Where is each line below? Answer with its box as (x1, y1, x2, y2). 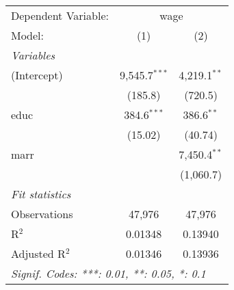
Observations (11, 206, 73, 222)
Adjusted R (11, 246, 66, 261)
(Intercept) (11, 67, 63, 83)
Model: (11, 27, 44, 43)
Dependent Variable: (11, 8, 109, 23)
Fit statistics (11, 186, 71, 202)
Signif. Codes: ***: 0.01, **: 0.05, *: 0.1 (11, 265, 206, 281)
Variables (11, 47, 55, 63)
